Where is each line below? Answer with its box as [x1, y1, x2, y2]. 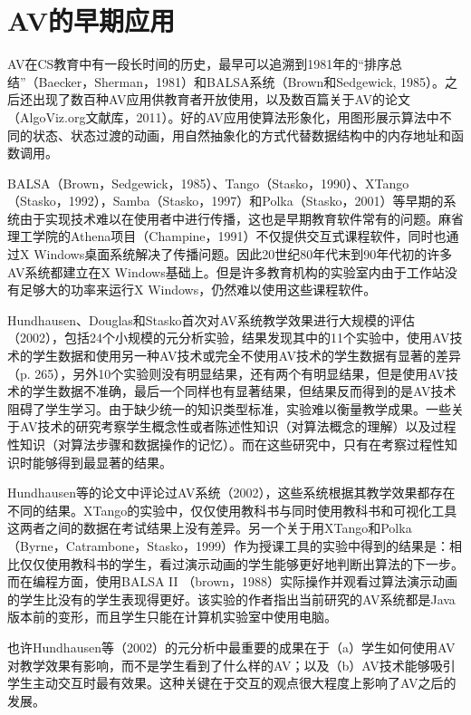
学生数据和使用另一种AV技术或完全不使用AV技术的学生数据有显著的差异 [32, 346, 461, 365]
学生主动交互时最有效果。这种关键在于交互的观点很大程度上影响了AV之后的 [7, 673, 457, 692]
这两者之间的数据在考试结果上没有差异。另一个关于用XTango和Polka [7, 518, 412, 537]
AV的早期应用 [7, 2, 176, 39]
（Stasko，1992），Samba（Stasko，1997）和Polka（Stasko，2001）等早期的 [7, 191, 444, 210]
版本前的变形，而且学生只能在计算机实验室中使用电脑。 [7, 607, 337, 626]
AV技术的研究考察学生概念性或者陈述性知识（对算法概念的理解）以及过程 [19, 417, 457, 436]
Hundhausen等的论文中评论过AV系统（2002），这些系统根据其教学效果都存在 [7, 483, 456, 502]
